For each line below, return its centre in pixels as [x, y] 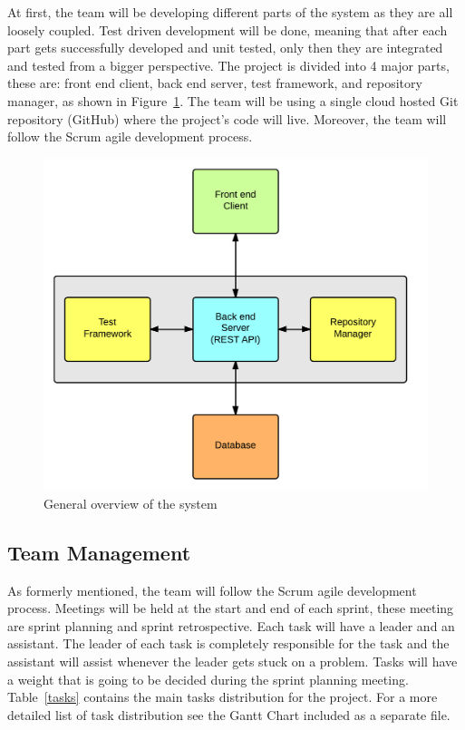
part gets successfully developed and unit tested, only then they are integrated [225, 48]
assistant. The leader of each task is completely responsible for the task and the [228, 643]
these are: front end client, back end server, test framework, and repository [215, 83]
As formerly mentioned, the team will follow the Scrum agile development [212, 590]
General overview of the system [131, 503]
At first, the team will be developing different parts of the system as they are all [230, 12]
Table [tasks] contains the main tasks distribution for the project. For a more [223, 697]
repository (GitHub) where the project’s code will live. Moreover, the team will [227, 118]
